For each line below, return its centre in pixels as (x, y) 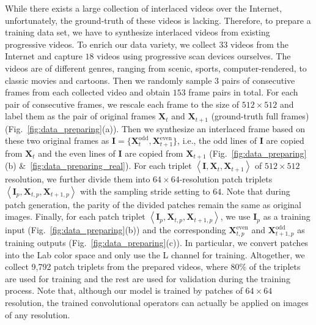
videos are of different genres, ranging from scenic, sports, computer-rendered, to (156, 68)
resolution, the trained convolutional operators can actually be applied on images (157, 302)
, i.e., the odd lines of (217, 140)
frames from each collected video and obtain (88, 92)
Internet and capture (44, 56)
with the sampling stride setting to (145, 191)
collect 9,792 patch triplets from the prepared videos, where (116, 267)
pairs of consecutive (258, 80)
